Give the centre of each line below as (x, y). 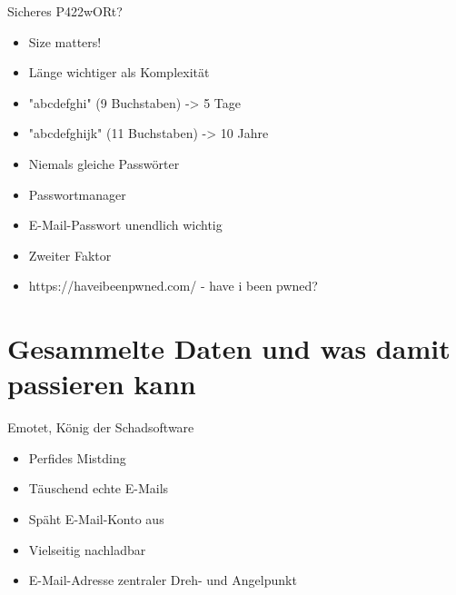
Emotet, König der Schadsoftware (101, 427)
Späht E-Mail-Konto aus (96, 519)
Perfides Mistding (77, 457)
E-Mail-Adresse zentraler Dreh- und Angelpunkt (163, 580)
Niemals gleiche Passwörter (104, 163)
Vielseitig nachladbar (87, 549)
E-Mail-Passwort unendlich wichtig (125, 225)
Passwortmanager (77, 194)
